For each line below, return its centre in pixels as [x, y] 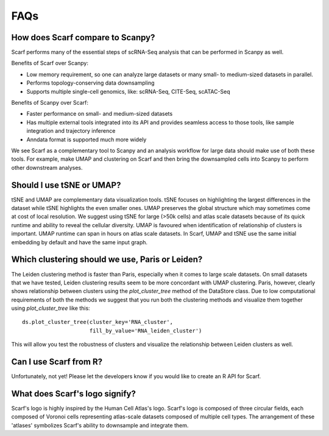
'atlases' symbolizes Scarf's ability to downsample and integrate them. [100, 425]
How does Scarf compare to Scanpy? [83, 37]
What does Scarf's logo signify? [74, 394]
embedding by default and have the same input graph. [80, 242]
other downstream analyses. [47, 167]
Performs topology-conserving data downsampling [90, 83]
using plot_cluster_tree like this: [51, 308]
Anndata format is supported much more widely [87, 139]
